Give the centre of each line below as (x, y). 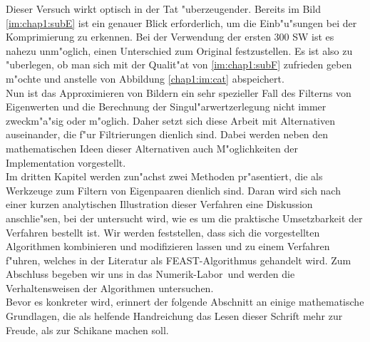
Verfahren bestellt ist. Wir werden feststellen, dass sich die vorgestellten (163, 232)
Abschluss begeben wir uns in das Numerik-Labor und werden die (150, 274)
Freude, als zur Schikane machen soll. (87, 330)
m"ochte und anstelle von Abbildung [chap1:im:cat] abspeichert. (145, 78)
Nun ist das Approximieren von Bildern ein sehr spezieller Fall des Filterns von (179, 92)
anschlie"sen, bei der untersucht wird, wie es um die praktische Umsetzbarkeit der (184, 218)
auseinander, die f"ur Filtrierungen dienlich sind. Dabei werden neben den (167, 134)
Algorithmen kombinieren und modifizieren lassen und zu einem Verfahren (168, 246)
